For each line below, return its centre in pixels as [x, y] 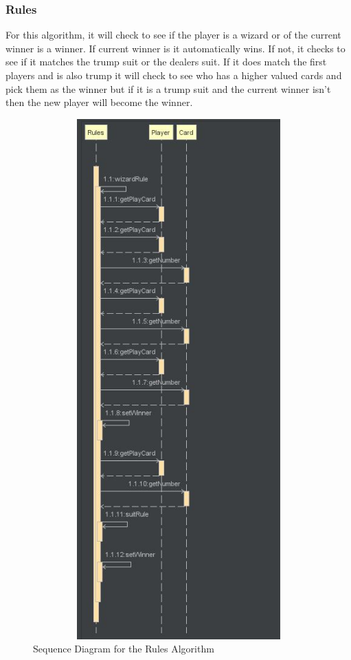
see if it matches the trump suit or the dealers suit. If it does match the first [166, 62]
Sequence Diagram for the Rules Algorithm [124, 649]
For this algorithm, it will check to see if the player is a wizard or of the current [173, 35]
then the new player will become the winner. [99, 102]
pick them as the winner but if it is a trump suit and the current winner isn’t [168, 88]
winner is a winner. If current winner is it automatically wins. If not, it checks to [175, 48]
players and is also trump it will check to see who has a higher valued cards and [174, 75]
